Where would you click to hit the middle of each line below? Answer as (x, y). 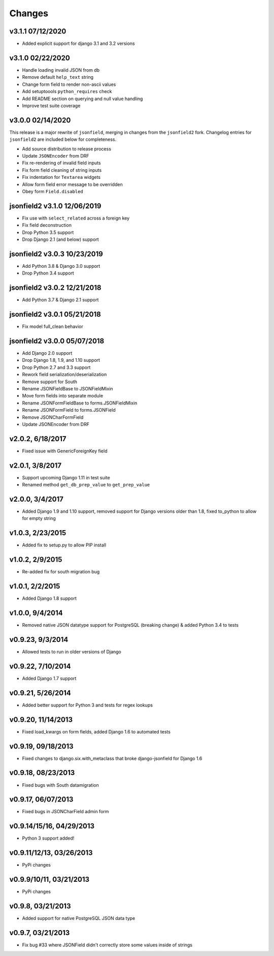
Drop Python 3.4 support (48, 273)
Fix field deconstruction (47, 225)
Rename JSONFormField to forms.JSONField (69, 410)
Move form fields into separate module (63, 396)
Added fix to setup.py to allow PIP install (64, 545)
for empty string (39, 518)
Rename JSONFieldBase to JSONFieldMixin (68, 389)
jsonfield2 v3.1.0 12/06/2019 (55, 206)
